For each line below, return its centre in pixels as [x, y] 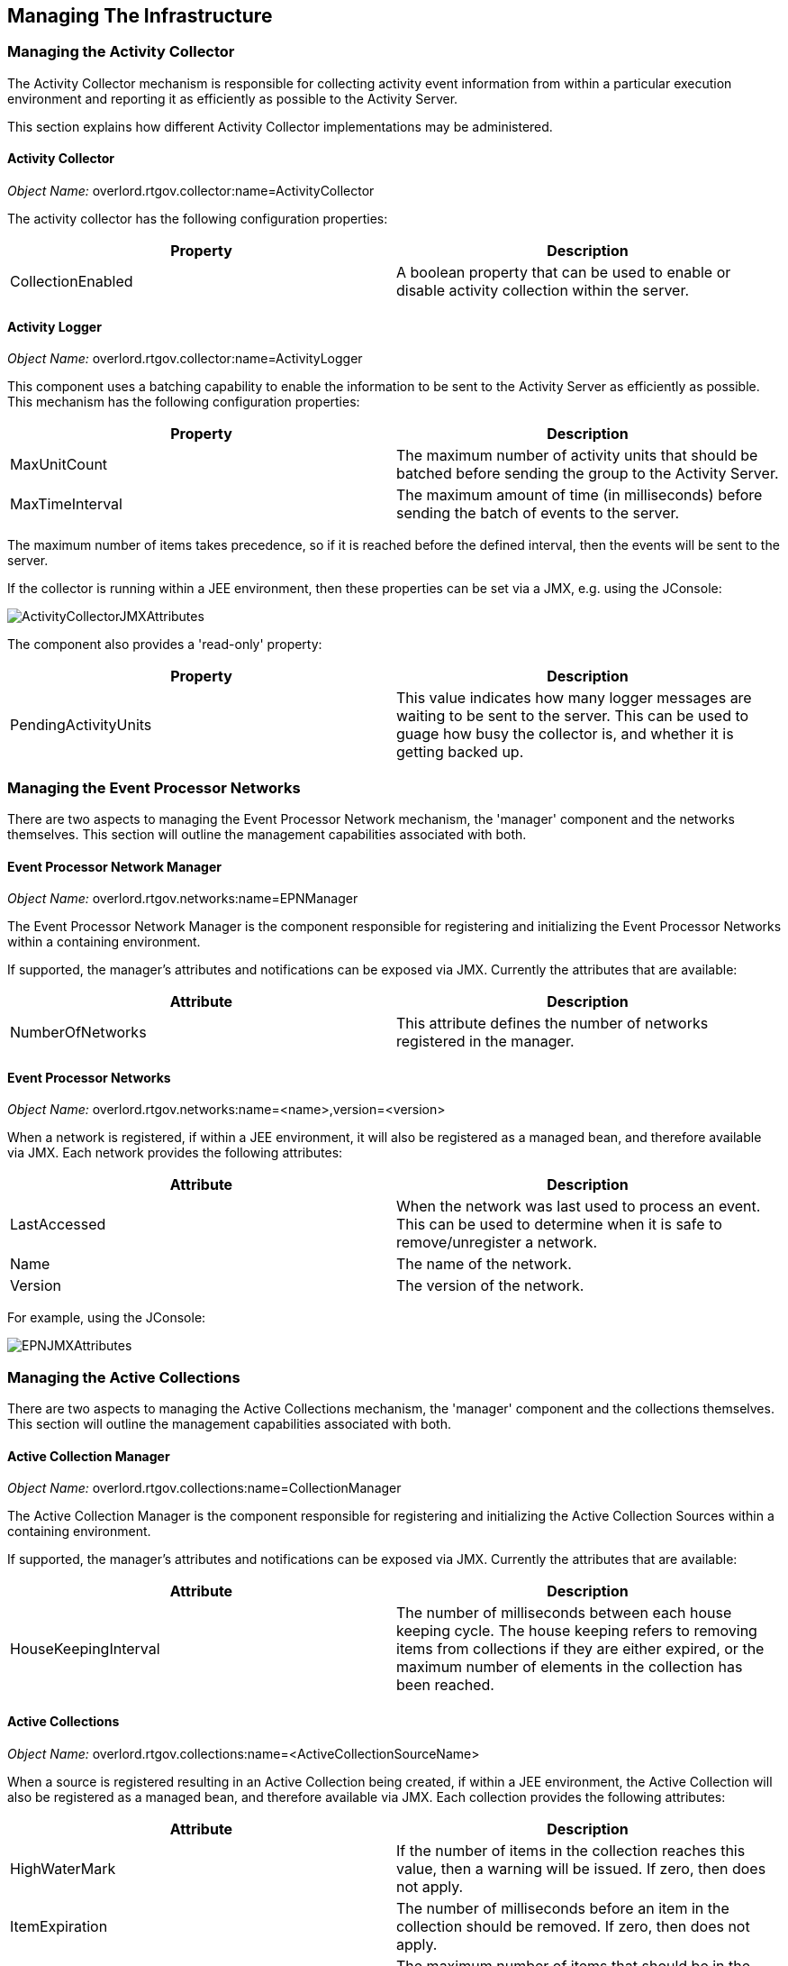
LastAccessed [58, 1225]
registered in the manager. [485, 1042]
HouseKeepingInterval [85, 1649]
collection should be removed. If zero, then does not [573, 1926]
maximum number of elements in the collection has [570, 1667]
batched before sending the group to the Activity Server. [588, 474]
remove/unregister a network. [497, 1243]
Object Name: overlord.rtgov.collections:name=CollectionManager [204, 1488]
